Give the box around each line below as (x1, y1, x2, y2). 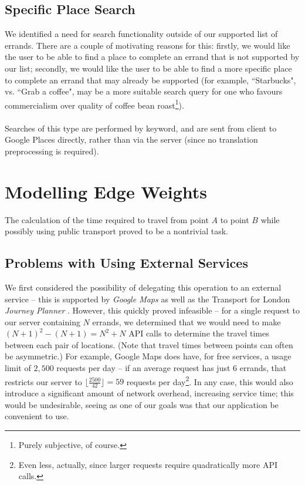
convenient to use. (5, 410, 69, 422)
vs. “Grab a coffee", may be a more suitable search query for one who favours (5, 85, 283, 97)
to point (220, 213, 249, 225)
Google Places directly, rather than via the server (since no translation (5, 133, 258, 146)
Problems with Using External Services (5, 254, 248, 272)
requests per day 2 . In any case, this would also (126, 373, 293, 388)
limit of (5, 362, 31, 374)
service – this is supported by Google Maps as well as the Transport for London (5, 292, 290, 305)
